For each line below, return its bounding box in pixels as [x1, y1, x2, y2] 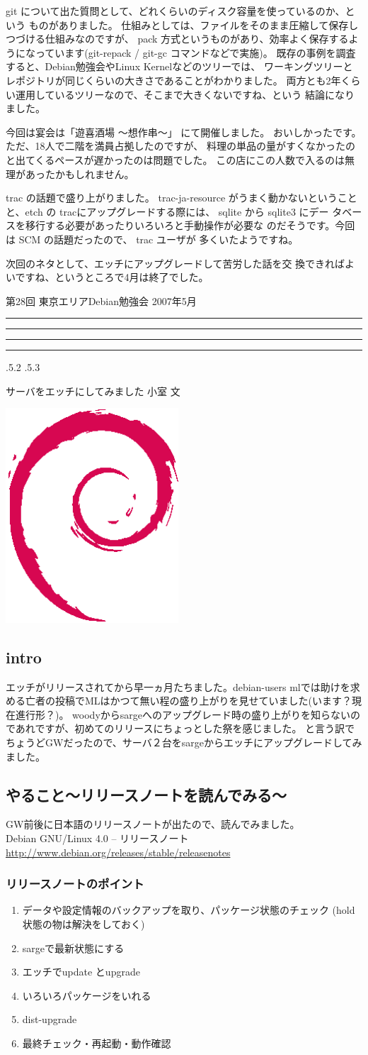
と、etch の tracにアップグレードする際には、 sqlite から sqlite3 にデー [6, 204, 329, 219]
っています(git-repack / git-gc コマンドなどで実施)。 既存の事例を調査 [35, 45, 356, 60]
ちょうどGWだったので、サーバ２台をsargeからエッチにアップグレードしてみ [6, 735, 362, 749]
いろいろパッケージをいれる [22, 988, 151, 1002]
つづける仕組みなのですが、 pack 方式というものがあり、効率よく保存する [6, 31, 349, 46]
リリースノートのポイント [6, 875, 144, 893]
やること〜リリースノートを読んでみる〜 [6, 783, 287, 805]
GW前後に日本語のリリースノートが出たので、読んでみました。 [6, 817, 300, 832]
